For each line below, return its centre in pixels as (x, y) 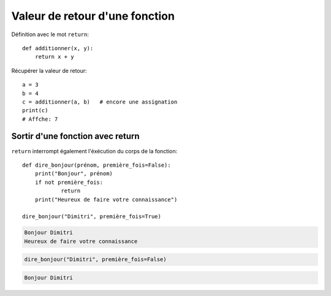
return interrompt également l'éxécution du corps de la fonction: (94, 151)
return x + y (54, 57)
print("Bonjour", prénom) (74, 174)
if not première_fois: (69, 182)
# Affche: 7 (40, 119)
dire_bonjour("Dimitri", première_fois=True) (92, 217)
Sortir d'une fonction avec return (75, 136)
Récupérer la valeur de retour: (49, 70)
